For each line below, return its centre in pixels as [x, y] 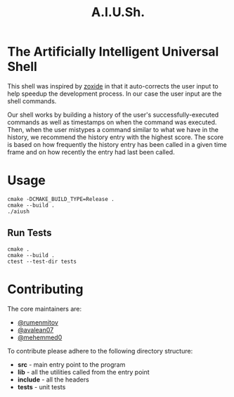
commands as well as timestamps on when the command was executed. [112, 122]
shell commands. [32, 101]
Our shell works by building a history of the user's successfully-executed [113, 115]
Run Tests [30, 233]
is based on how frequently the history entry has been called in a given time [117, 144]
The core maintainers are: [45, 308]
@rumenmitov [38, 322]
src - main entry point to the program [71, 364]
